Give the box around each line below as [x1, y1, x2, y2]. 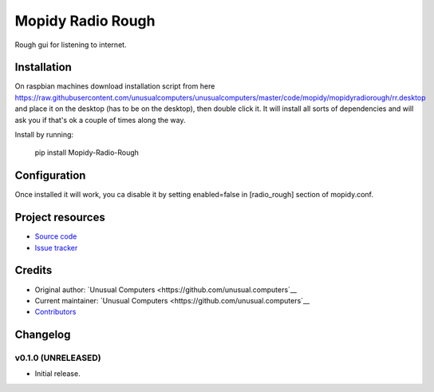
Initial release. [34, 369, 81, 378]
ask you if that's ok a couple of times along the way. [14, 115, 186, 125]
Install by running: [14, 130, 74, 140]
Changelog [14, 328, 71, 342]
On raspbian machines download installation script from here [14, 81, 215, 91]
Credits [14, 263, 53, 277]
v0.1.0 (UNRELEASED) [14, 352, 101, 363]
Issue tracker [34, 243, 78, 252]
